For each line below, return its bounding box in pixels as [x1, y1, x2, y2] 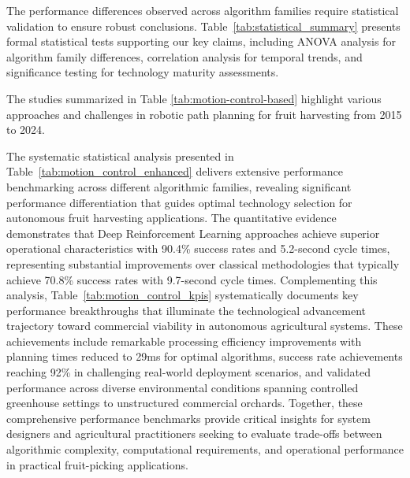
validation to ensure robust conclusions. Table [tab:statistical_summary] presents [6, 17, 401, 34]
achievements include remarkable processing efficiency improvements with [6, 332, 362, 349]
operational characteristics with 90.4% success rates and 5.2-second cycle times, [6, 240, 390, 257]
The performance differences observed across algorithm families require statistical [6, 2, 399, 18]
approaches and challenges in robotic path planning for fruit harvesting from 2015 [6, 106, 402, 122]
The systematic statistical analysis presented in [6, 147, 234, 164]
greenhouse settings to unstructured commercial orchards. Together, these [6, 395, 363, 411]
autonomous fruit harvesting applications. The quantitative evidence [6, 209, 337, 226]
